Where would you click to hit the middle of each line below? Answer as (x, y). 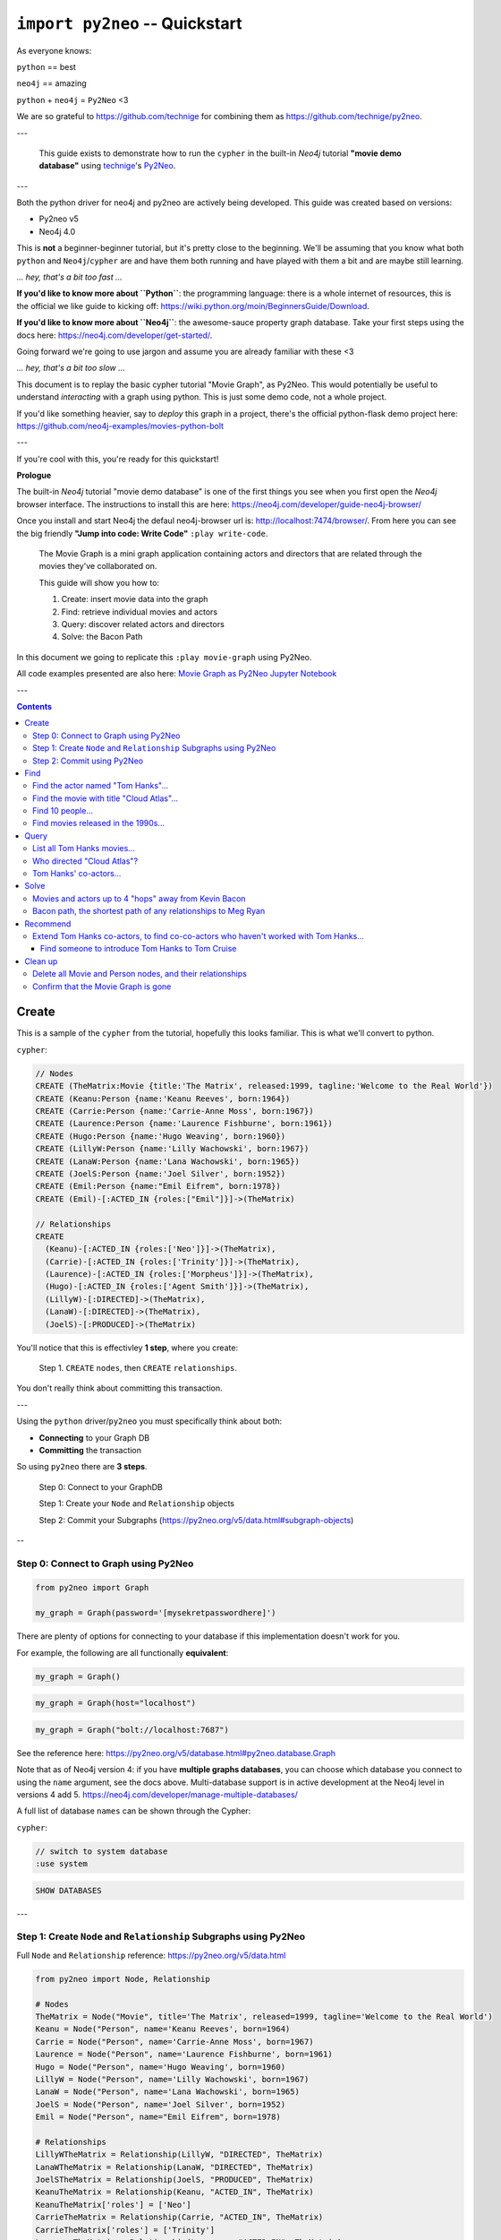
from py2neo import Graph (92, 1588)
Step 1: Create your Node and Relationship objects (136, 1503)
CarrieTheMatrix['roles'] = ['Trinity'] (125, 2230)
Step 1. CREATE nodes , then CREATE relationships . (138, 1368)
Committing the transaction (90, 1450)
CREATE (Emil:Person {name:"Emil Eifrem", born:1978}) (158, 1186)
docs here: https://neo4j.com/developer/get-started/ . (115, 335)
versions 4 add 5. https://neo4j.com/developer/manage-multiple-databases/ (157, 1794)
